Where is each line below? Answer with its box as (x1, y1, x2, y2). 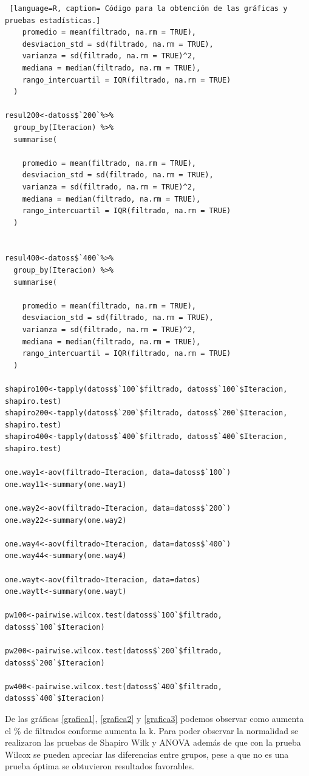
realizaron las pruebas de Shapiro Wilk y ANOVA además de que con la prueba (5, 736, 301, 749)
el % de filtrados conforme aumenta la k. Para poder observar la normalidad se (5, 724, 299, 737)
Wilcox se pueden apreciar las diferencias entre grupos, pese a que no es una (5, 747, 289, 760)
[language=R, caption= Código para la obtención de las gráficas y (9, 4, 288, 13)
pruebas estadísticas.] (5, 16, 101, 25)
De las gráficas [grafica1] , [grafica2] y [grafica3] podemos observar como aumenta (5, 712, 304, 725)
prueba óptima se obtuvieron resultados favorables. (5, 760, 194, 772)
